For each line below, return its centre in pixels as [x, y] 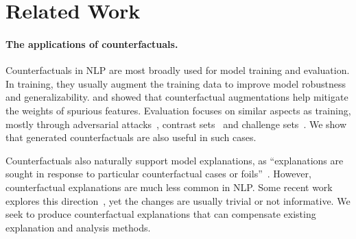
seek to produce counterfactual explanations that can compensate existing [161, 214]
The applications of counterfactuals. [92, 43]
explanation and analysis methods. [78, 227]
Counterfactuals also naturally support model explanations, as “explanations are [175, 160]
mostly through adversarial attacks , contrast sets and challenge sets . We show [176, 124]
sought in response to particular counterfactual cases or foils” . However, [158, 174]
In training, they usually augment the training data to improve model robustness [176, 83]
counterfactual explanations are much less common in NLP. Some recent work [169, 187]
